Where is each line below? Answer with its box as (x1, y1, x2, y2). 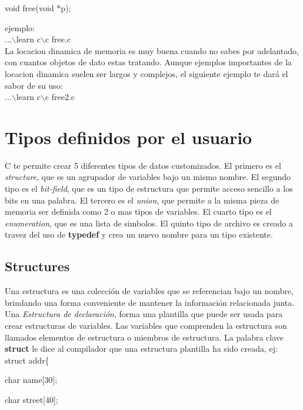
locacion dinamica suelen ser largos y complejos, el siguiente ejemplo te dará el (5, 67, 288, 79)
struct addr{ (5, 354, 49, 366)
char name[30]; (5, 374, 58, 386)
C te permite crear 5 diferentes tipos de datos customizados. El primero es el (5, 159, 281, 171)
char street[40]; (5, 393, 58, 405)
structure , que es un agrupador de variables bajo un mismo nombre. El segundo (5, 171, 291, 183)
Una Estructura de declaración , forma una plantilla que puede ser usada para (5, 308, 283, 320)
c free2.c (45, 91, 75, 103)
